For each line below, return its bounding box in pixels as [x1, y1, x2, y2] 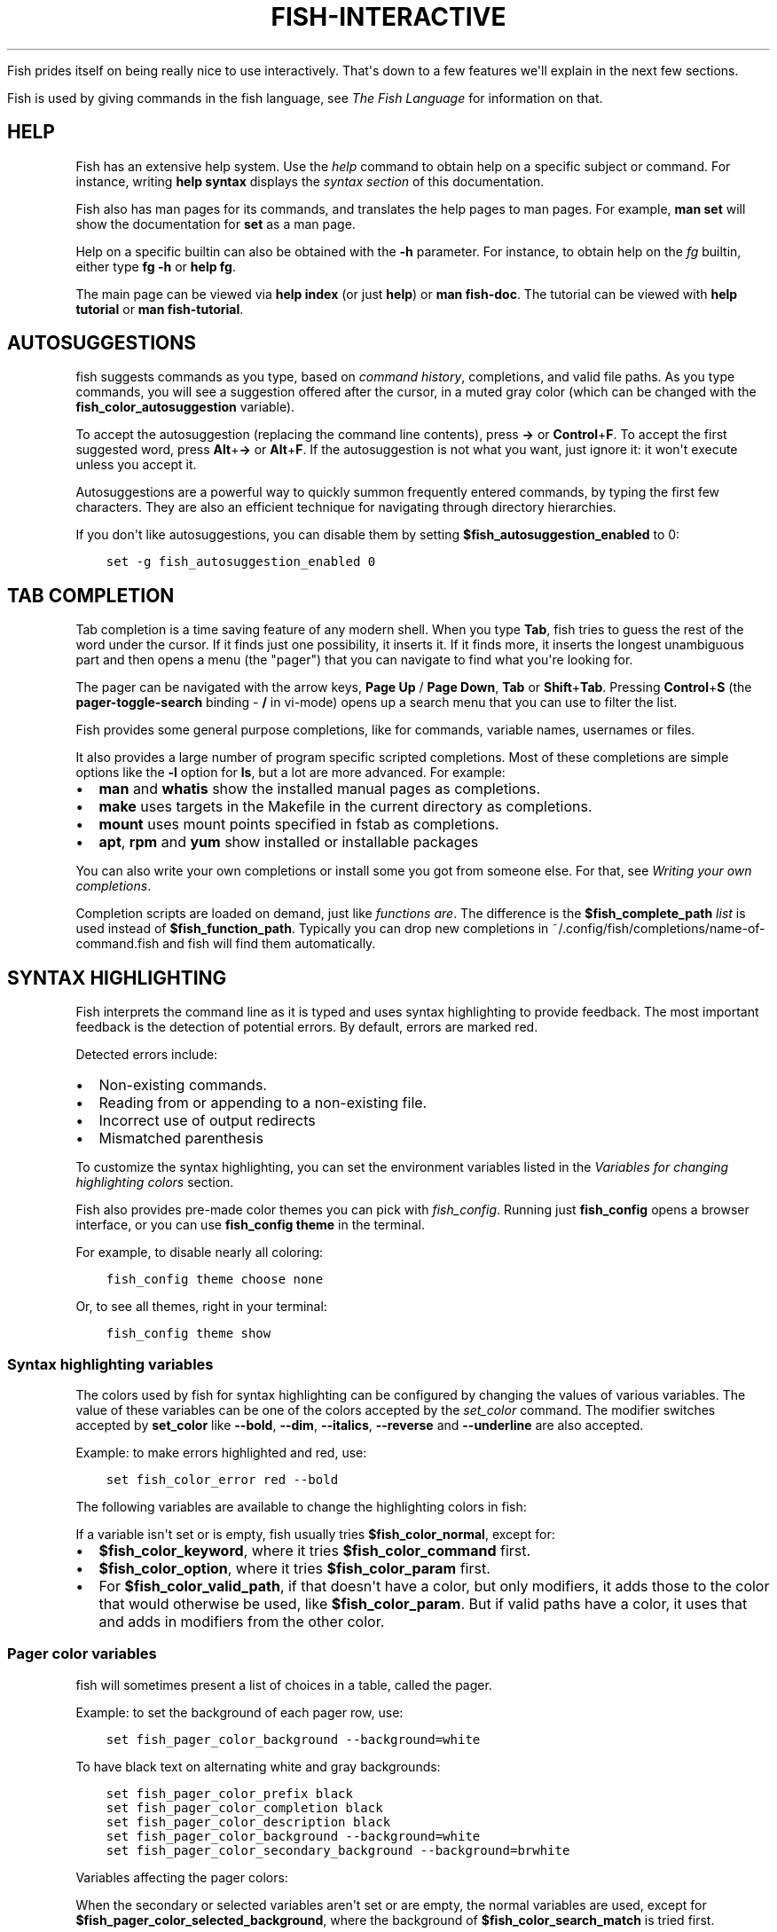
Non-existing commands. [98, 1076, 267, 1095]
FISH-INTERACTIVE [271, 2, 506, 32]
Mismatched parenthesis [98, 1129, 263, 1148]
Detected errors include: [75, 1047, 218, 1063]
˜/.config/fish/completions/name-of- [552, 921, 765, 937]
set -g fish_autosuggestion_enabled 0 [106, 554, 376, 569]
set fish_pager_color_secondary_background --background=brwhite [106, 1842, 570, 1857]
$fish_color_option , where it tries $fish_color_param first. [98, 1559, 491, 1577]
